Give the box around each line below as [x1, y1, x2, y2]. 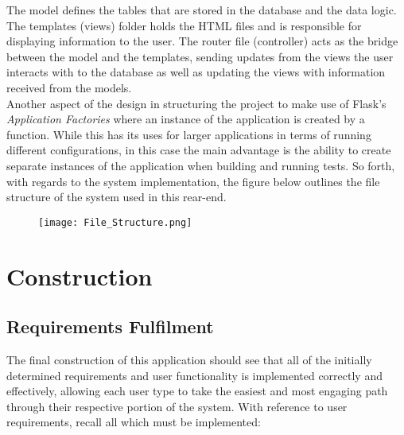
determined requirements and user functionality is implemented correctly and [6, 367, 383, 383]
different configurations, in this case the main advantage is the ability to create [6, 142, 391, 158]
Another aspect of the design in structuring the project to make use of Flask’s [6, 95, 387, 111]
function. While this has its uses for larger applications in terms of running [6, 126, 371, 142]
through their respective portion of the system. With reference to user [6, 398, 348, 414]
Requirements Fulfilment [6, 314, 214, 339]
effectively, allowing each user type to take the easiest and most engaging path [6, 383, 388, 399]
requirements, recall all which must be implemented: [6, 414, 261, 430]
